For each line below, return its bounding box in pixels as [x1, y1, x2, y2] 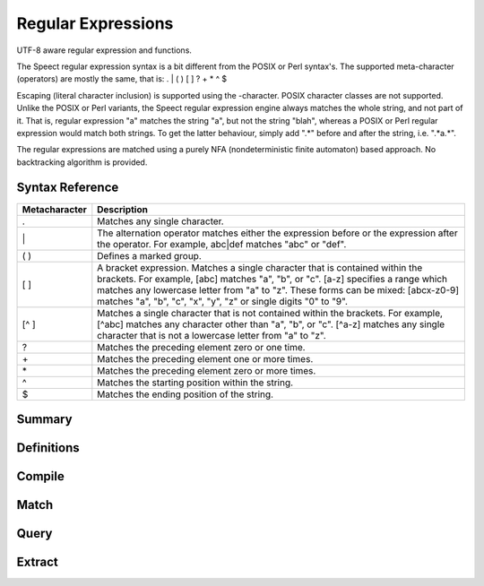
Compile [16, 469, 65, 484]
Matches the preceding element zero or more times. [97, 364, 316, 376]
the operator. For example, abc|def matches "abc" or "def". [97, 237, 347, 250]
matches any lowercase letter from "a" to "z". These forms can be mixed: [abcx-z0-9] [97, 283, 460, 296]
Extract [16, 555, 58, 570]
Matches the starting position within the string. [97, 376, 294, 389]
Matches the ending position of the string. [97, 388, 273, 401]
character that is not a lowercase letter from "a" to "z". [97, 329, 326, 341]
